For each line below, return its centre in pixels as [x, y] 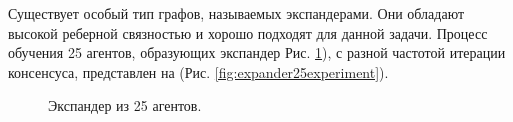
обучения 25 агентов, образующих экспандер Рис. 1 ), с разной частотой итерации [257, 52]
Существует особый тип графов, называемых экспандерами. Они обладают [236, 13]
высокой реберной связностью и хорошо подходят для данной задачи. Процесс [248, 32]
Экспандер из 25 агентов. [125, 105]
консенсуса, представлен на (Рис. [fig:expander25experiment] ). [198, 71]
